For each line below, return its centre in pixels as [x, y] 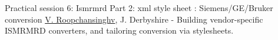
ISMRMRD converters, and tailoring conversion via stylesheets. [119, 30]
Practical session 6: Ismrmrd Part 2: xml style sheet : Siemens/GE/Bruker [139, 8]
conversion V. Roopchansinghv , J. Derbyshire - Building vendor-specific [134, 19]
